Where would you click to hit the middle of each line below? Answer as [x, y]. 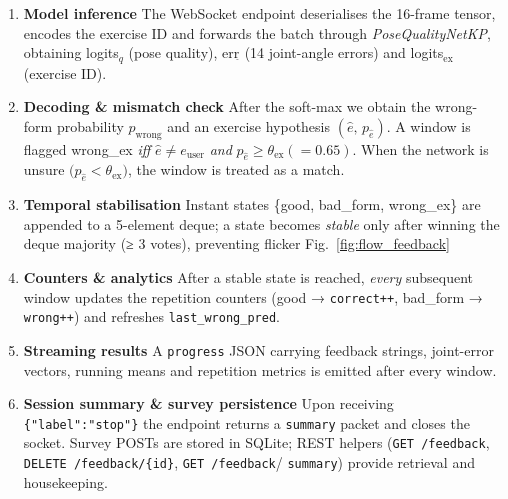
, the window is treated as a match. [236, 169]
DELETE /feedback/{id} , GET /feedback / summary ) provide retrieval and [249, 462]
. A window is [428, 125]
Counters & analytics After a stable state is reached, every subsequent [248, 277]
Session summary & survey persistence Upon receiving [208, 403]
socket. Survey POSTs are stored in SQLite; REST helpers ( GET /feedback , [256, 442]
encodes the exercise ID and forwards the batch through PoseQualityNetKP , [257, 32]
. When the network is [420, 148]
